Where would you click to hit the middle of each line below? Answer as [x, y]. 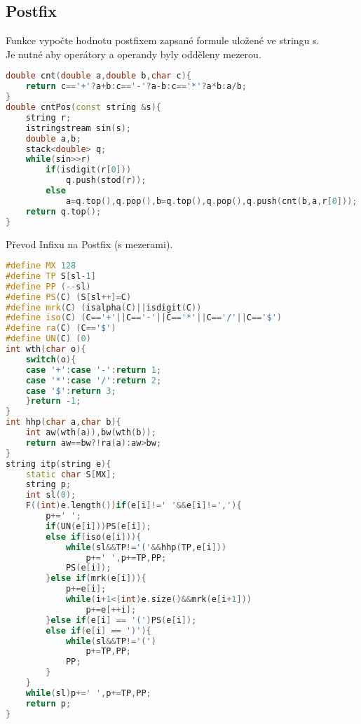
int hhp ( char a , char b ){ [63, 422]
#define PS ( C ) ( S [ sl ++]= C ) [69, 297]
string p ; [48, 485]
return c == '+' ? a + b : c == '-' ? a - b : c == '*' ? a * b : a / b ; [136, 87]
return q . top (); [63, 211]
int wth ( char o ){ [46, 349]
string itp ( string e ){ [59, 464]
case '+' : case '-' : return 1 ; [94, 370]
